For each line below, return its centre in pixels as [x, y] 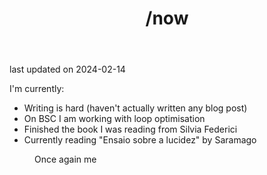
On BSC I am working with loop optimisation [114, 119]
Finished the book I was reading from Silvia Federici [130, 129]
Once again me [65, 159]
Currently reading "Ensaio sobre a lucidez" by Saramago [140, 140]
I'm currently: [37, 89]
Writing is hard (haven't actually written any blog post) [135, 108]
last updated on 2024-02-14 [67, 69]
